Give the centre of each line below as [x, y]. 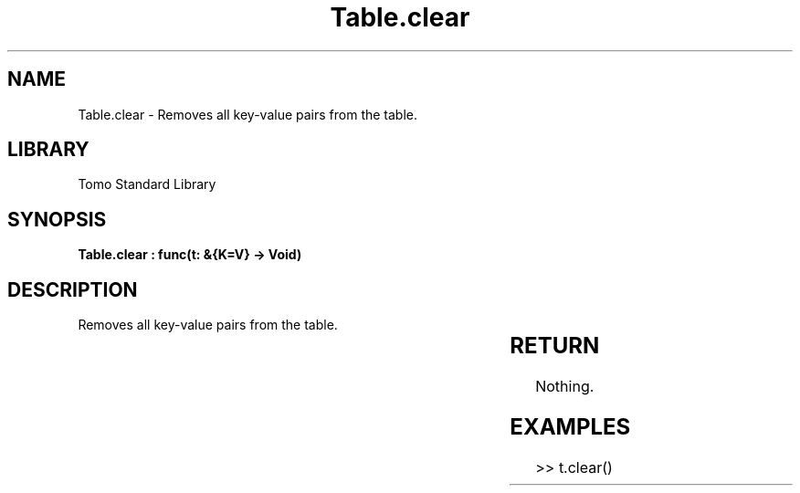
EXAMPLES [570, 426]
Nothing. [565, 387]
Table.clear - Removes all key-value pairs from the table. [248, 114]
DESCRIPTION [73, 289]
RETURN [555, 346]
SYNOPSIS [57, 219]
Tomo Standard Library [147, 184]
